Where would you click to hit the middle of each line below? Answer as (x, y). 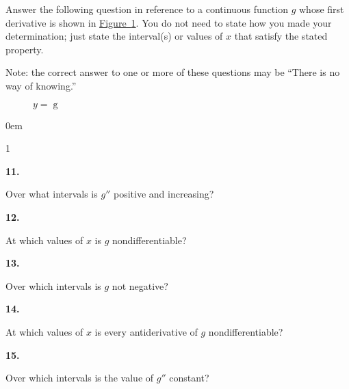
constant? (189, 378)
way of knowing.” (41, 85)
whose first (321, 9)
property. (25, 49)
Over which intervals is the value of (80, 378)
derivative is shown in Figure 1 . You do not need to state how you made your (169, 22)
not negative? (140, 285)
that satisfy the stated (281, 36)
